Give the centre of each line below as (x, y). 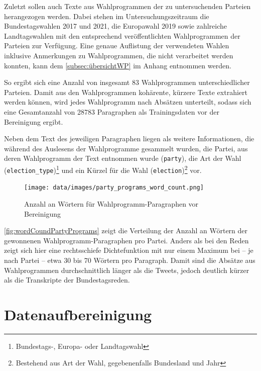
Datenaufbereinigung (78, 314)
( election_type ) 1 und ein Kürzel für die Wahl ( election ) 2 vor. (103, 169)
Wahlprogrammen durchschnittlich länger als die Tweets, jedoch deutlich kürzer (127, 270)
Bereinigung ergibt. (34, 121)
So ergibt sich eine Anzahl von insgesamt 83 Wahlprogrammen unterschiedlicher (127, 82)
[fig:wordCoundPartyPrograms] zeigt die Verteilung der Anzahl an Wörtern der (126, 230)
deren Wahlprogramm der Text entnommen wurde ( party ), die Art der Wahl (123, 158)
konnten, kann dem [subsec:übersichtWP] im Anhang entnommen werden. (118, 65)
